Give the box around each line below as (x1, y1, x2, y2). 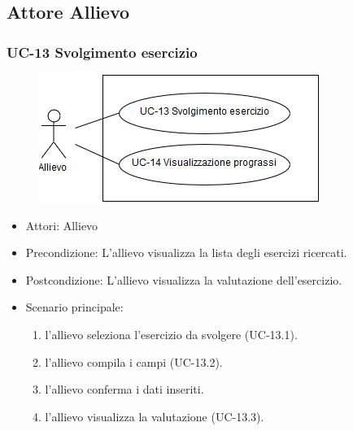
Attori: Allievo (25, 216, 98, 233)
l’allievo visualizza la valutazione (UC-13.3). (45, 407, 264, 424)
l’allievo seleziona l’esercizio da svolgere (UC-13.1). (45, 325, 298, 342)
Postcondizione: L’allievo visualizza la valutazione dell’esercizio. (25, 271, 342, 288)
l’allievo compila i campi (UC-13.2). (45, 353, 223, 370)
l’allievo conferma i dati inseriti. (45, 381, 204, 398)
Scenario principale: (25, 298, 124, 316)
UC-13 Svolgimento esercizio (7, 41, 198, 62)
